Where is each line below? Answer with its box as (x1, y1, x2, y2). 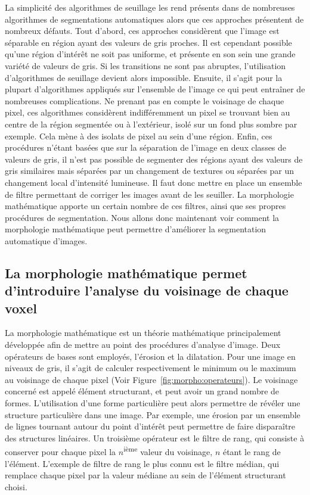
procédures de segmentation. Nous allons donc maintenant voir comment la (5, 211, 280, 223)
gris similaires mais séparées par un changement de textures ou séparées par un (5, 164, 294, 177)
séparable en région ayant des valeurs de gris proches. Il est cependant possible (5, 36, 292, 48)
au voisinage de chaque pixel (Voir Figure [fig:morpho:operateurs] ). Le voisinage (5, 373, 298, 385)
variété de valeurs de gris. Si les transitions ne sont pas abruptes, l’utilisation (5, 59, 286, 71)
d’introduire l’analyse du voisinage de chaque (5, 281, 289, 300)
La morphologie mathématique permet (5, 263, 247, 282)
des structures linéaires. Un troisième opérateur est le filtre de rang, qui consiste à (5, 431, 305, 444)
